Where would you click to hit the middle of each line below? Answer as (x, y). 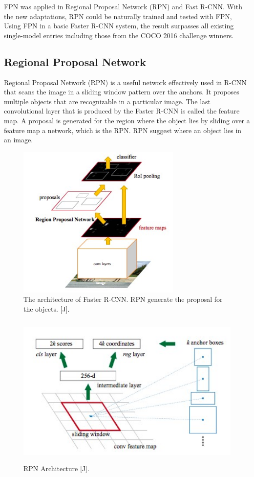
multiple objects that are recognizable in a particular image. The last (107, 101)
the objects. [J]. (47, 308)
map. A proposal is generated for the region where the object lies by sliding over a (127, 120)
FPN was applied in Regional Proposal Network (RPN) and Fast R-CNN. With (123, 6)
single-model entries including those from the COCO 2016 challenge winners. (119, 35)
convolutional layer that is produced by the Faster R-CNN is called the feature (122, 111)
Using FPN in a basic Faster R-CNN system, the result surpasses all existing (119, 26)
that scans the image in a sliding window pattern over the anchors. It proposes (122, 92)
